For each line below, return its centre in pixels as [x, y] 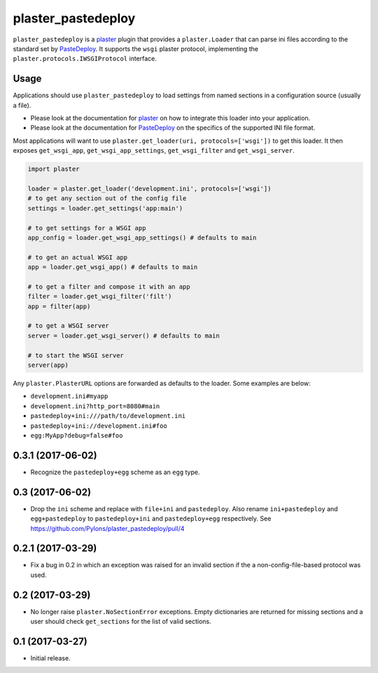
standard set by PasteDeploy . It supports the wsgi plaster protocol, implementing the [136, 48]
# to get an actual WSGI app [78, 257]
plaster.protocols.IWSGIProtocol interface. [85, 59]
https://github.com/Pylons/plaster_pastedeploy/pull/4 [107, 528]
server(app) [48, 365]
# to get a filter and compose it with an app [109, 286]
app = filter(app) [59, 306]
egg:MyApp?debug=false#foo [77, 435]
